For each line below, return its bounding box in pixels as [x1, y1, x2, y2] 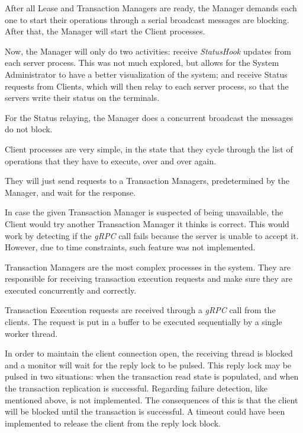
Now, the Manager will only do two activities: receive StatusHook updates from [5, 44, 291, 57]
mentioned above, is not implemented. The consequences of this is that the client [5, 393, 298, 406]
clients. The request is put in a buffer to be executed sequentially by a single [5, 316, 282, 328]
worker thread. [5, 327, 58, 339]
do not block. [5, 123, 53, 135]
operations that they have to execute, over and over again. [5, 154, 217, 167]
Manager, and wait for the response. [5, 186, 136, 198]
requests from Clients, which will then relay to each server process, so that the [5, 79, 289, 92]
